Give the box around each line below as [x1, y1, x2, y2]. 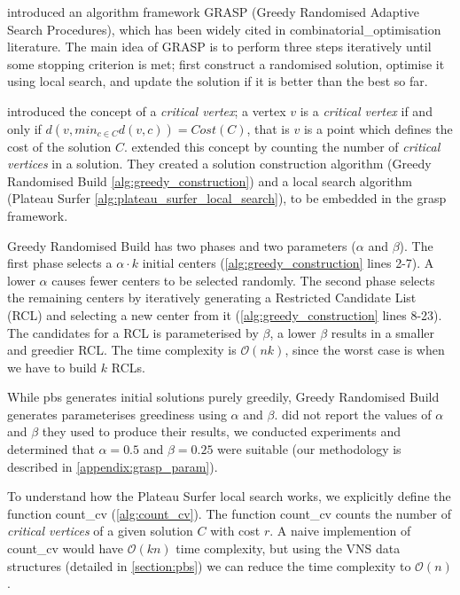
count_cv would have [7, 539, 124, 558]
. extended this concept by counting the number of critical [123, 137, 441, 155]
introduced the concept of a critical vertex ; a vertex [7, 101, 286, 120]
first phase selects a [7, 254, 113, 272]
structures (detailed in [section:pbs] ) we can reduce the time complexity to [7, 556, 411, 575]
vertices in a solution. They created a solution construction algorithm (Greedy [7, 154, 432, 173]
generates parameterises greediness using [7, 404, 227, 423]
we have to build [7, 357, 97, 376]
